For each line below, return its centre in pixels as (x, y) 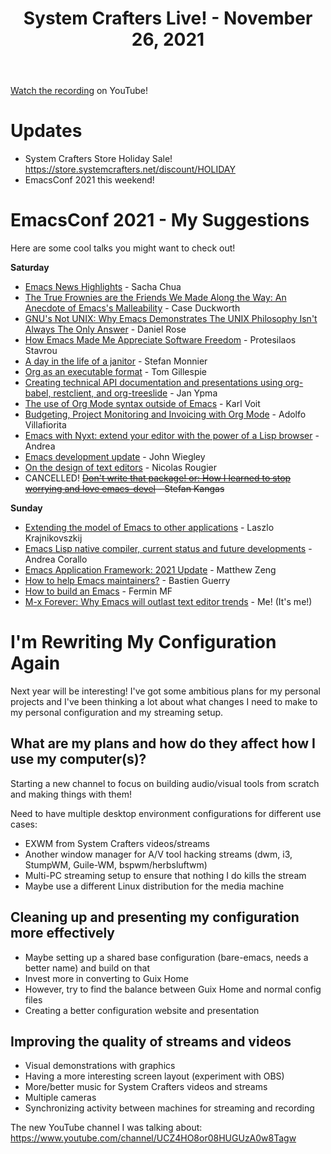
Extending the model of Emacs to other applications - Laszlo (149, 528)
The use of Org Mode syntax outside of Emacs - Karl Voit (142, 404)
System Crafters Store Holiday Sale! (98, 159)
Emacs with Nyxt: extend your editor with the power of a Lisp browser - (172, 436)
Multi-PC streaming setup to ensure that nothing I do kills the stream (165, 875)
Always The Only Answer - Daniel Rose (105, 329)
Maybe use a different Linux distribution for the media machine (154, 886)
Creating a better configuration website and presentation (142, 1010)
